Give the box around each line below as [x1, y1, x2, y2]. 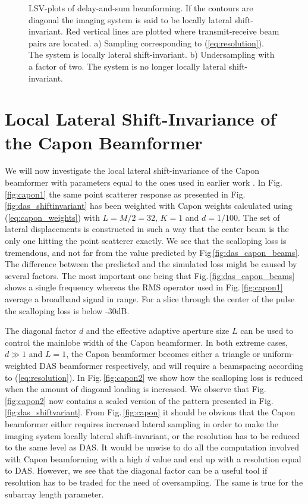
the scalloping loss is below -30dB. [5, 304, 130, 317]
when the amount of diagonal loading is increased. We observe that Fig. [5, 383, 266, 395]
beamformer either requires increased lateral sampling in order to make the [5, 417, 278, 430]
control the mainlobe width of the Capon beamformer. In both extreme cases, [5, 336, 288, 348]
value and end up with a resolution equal [152, 452, 301, 465]
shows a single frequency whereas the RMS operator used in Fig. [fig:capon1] [5, 281, 283, 293]
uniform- [262, 348, 294, 360]
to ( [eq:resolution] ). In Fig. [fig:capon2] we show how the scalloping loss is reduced [5, 371, 303, 383]
